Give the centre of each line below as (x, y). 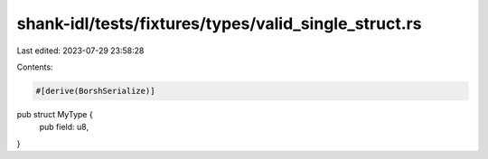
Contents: (35, 67)
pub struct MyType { (55, 114)
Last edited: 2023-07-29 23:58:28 (80, 51)
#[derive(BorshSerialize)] (95, 91)
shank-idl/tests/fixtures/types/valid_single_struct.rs (219, 23)
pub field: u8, (64, 127)
